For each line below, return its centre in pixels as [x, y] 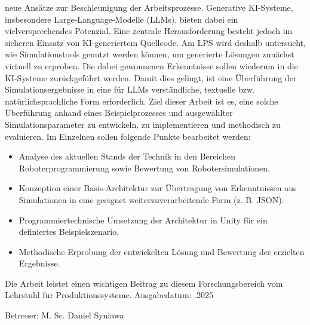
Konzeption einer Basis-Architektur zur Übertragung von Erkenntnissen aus [158, 188]
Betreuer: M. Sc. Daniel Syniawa [65, 315]
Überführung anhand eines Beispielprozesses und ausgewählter [119, 113]
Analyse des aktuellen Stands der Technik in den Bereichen [127, 156]
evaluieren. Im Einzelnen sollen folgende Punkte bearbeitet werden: [128, 136]
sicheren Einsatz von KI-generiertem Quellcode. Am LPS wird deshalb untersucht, [155, 42]
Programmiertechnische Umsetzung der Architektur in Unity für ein [143, 220]
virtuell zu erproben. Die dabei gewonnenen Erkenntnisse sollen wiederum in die [151, 65]
